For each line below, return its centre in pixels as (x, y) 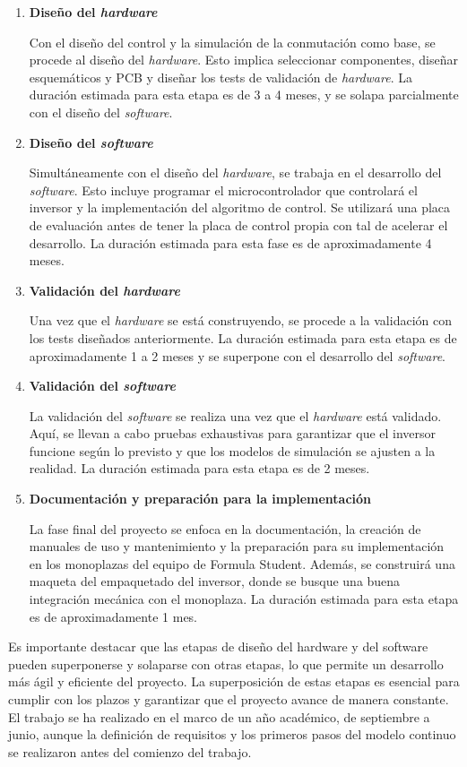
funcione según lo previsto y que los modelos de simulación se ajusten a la (232, 450)
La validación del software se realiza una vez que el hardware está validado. (235, 415)
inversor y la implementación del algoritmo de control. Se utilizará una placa (240, 207)
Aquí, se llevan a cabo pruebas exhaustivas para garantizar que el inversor (233, 433)
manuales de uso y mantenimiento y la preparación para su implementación (237, 546)
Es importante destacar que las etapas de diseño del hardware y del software (218, 646)
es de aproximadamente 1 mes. (113, 616)
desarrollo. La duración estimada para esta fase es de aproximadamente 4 (230, 242)
